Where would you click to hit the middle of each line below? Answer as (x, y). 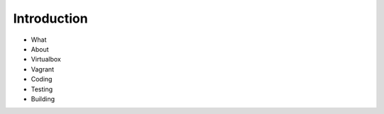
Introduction (50, 18)
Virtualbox (46, 59)
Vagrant (43, 69)
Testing (42, 89)
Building (43, 98)
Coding (42, 79)
